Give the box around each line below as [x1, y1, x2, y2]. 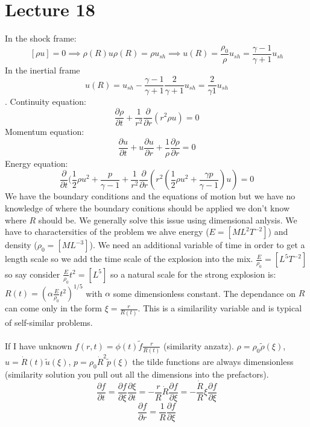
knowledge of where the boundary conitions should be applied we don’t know [5, 201, 289, 214]
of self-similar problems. [5, 316, 93, 328]
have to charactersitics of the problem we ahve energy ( [5, 225, 209, 238]
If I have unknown [5, 339, 72, 352]
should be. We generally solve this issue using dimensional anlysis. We [38, 213, 297, 226]
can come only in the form [5, 302, 103, 314]
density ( [5, 238, 37, 251]
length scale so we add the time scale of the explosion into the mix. [5, 252, 253, 265]
